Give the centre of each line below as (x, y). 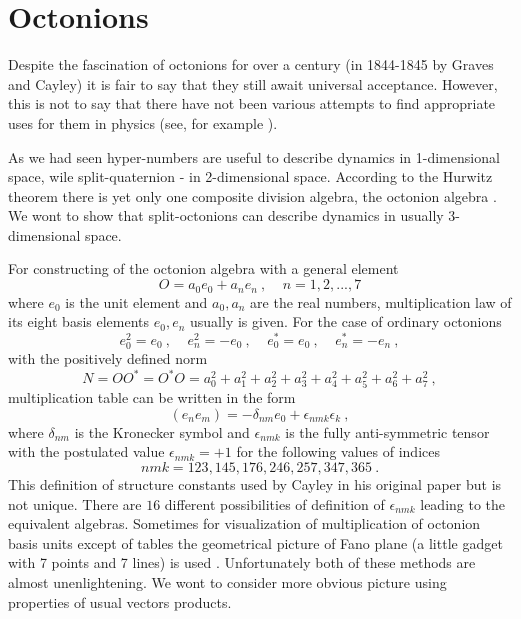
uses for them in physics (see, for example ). (143, 122)
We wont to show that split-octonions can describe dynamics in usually (226, 215)
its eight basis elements (79, 321)
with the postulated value (86, 451)
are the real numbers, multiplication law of (381, 301)
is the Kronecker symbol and (162, 431)
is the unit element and (136, 301)
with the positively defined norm (108, 357)
